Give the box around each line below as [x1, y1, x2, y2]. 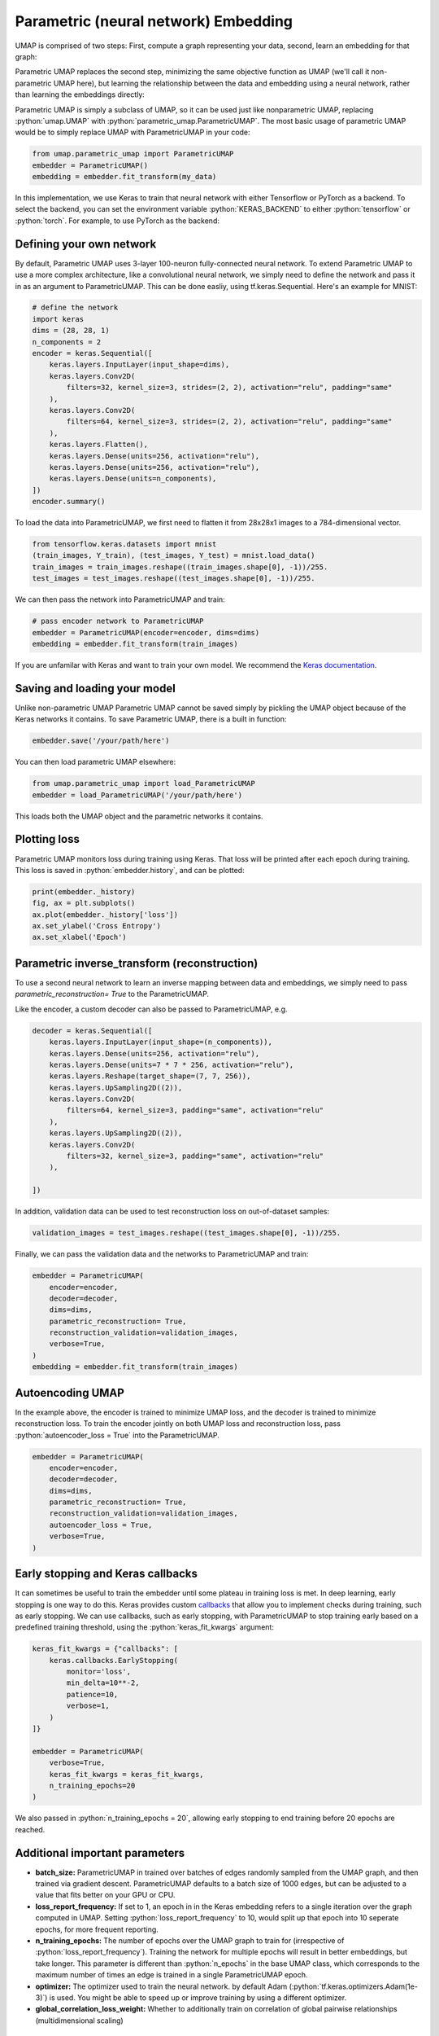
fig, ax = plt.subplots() [32, 898, 136, 908]
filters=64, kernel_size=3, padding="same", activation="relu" [66, 1106, 324, 1115]
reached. [15, 1824, 46, 1834]
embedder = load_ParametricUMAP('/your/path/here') [32, 790, 243, 800]
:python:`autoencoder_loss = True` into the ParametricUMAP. [15, 1430, 219, 1440]
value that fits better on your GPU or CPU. [35, 1890, 176, 1900]
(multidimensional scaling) [35, 2016, 124, 2025]
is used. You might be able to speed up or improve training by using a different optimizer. [49, 1992, 347, 2003]
